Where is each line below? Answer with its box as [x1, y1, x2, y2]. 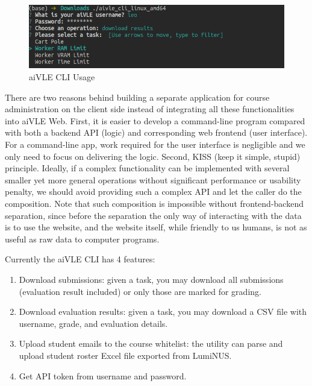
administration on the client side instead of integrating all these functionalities [5, 103, 295, 115]
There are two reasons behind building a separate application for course [5, 90, 270, 103]
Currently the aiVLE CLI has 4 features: [5, 253, 155, 265]
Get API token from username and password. [19, 369, 187, 382]
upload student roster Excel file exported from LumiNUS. [19, 349, 232, 361]
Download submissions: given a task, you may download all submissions [19, 273, 284, 285]
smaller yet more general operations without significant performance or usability [5, 173, 301, 186]
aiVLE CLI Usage [29, 71, 95, 83]
